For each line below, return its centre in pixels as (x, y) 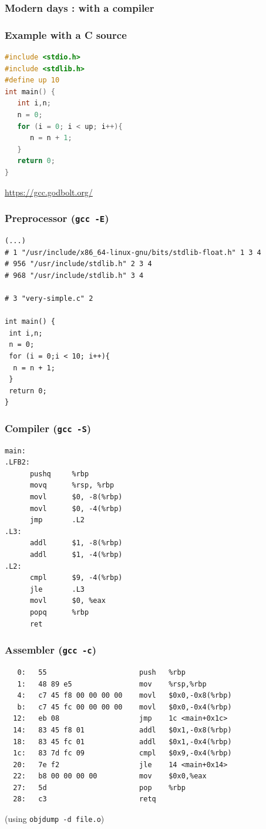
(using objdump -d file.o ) (55, 819)
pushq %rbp (59, 474)
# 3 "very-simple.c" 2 (49, 298)
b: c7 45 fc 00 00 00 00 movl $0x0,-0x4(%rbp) (124, 707)
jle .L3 (57, 589)
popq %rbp (59, 612)
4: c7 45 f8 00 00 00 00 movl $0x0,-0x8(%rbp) (124, 696)
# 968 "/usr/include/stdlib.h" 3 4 (74, 275)
